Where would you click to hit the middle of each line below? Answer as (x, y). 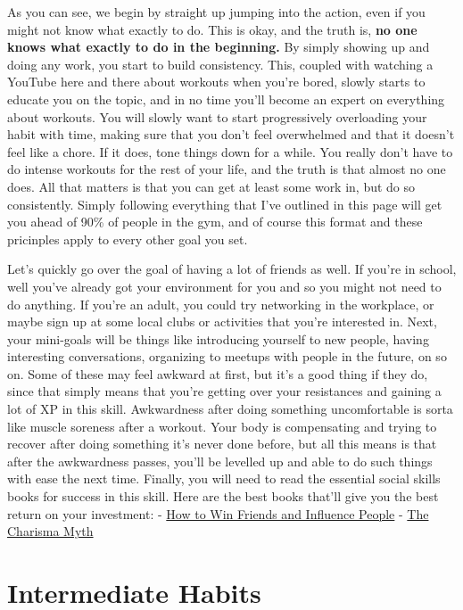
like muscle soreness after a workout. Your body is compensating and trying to (222, 426)
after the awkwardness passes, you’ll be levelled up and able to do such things (220, 461)
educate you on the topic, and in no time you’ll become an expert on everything (226, 99)
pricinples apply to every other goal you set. (128, 239)
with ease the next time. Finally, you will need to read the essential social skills (224, 478)
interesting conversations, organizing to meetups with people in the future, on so (227, 356)
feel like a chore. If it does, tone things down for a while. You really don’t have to (230, 151)
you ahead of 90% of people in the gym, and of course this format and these (215, 222)
